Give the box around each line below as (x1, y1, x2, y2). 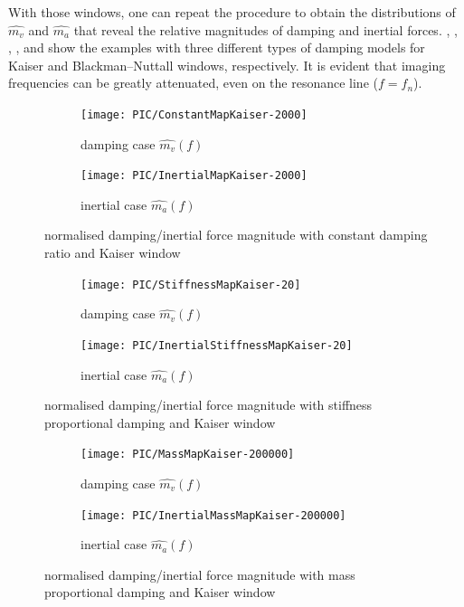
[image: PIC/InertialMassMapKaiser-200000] (80, 508, 346, 522)
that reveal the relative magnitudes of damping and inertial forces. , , (73, 20, 458, 39)
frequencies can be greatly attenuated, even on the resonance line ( (8, 73, 378, 92)
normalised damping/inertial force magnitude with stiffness (44, 395, 373, 414)
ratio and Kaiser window (44, 243, 181, 262)
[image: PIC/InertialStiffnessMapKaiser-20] (80, 338, 353, 352)
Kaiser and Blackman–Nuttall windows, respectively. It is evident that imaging (8, 55, 446, 74)
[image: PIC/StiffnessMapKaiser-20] (80, 278, 301, 291)
